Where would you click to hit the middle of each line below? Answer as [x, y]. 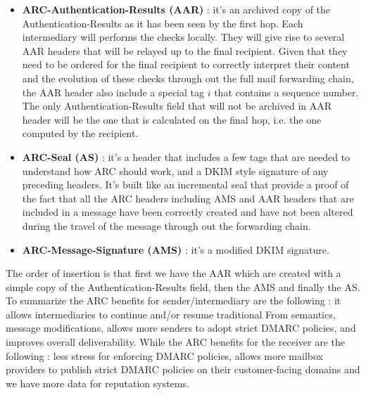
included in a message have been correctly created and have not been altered [188, 212]
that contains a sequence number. [286, 92]
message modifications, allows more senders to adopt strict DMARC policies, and [181, 328]
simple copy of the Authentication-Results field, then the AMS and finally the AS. [183, 286]
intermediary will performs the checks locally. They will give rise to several [183, 37]
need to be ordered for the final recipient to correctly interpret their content [186, 64]
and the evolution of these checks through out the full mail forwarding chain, [188, 78]
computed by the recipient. [80, 133]
